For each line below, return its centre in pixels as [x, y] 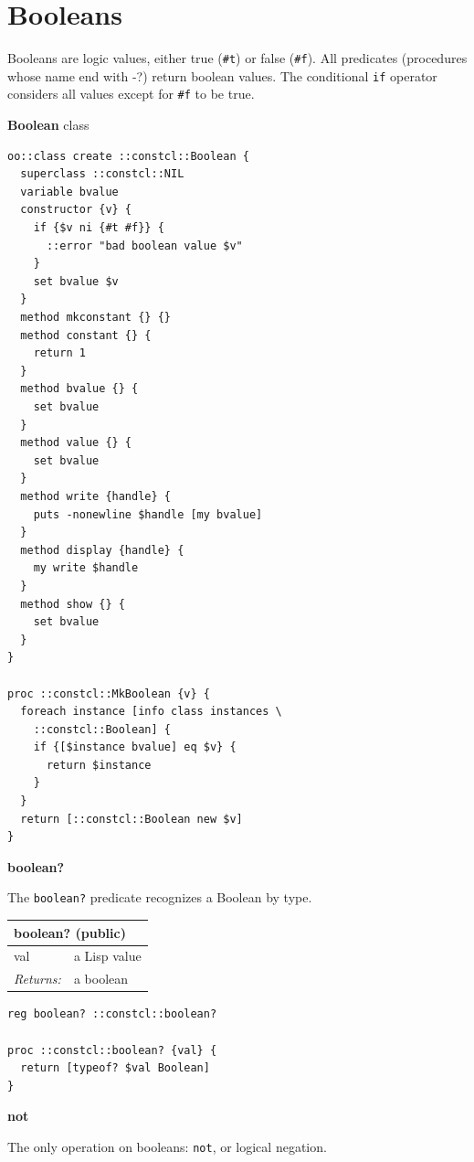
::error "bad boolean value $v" [144, 245]
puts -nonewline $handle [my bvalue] [148, 514]
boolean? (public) [70, 932]
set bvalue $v [76, 281]
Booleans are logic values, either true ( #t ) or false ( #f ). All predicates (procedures [237, 58]
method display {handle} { [102, 550]
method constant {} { [86, 335]
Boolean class [48, 125]
